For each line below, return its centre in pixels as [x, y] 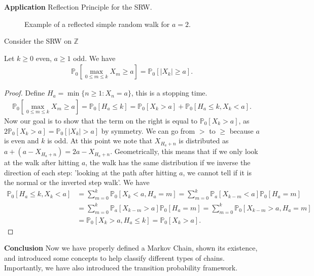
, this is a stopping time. [169, 93]
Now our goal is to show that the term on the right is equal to [101, 121]
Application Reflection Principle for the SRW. [78, 7]
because [241, 130]
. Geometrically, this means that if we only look [184, 151]
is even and [22, 141]
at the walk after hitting [42, 162]
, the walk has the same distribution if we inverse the [168, 162]
